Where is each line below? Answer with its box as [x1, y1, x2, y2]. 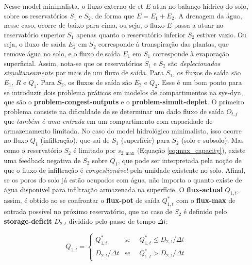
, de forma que [91, 10, 134, 20]
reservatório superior [4, 29, 65, 39]
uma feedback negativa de [4, 155, 81, 165]
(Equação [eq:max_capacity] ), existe [137, 145, 246, 155]
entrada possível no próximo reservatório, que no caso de [4, 206, 172, 216]
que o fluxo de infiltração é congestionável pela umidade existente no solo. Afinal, [4, 165, 246, 175]
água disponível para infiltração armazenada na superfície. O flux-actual [4, 184, 223, 194]
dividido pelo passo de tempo [68, 215, 156, 226]
